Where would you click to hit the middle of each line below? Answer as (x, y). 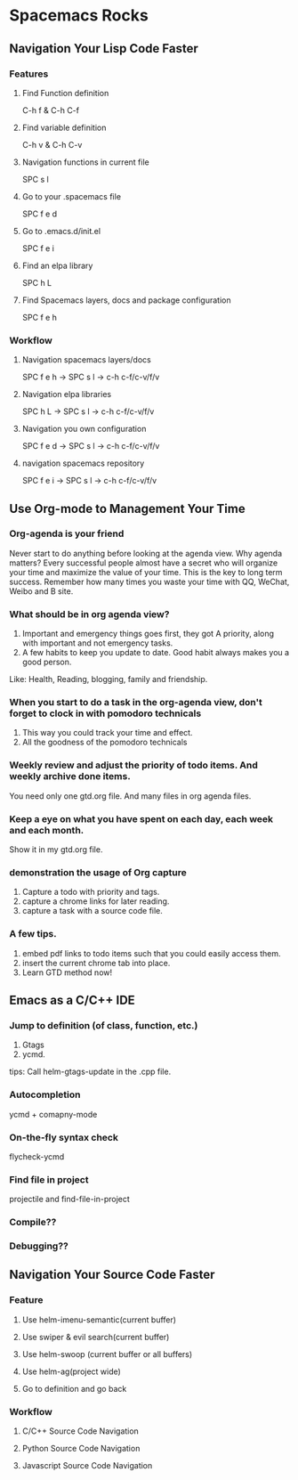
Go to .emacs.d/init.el (61, 231)
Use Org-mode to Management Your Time (128, 508)
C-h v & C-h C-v (52, 144)
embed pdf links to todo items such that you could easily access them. (152, 953)
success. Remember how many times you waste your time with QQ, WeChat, (149, 581)
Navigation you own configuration (84, 429)
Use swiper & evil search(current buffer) (96, 1337)
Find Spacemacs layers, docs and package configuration (126, 300)
